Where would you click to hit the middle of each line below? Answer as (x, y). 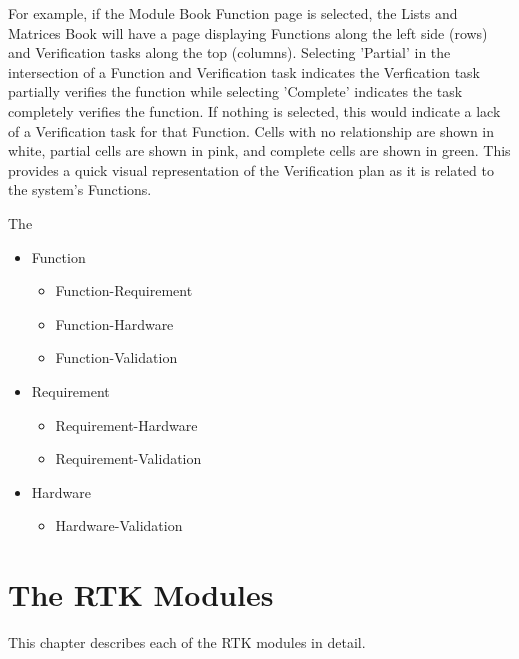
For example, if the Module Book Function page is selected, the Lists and (233, 13)
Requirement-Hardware (126, 424)
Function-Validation (116, 357)
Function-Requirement (124, 290)
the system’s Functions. (80, 189)
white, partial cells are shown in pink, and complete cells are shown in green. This (259, 150)
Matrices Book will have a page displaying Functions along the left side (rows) (248, 32)
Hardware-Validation (119, 525)
